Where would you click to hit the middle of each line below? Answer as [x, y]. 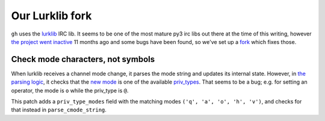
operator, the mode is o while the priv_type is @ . [70, 90]
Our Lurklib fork [51, 16]
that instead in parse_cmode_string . [59, 110]
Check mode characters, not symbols [83, 59]
